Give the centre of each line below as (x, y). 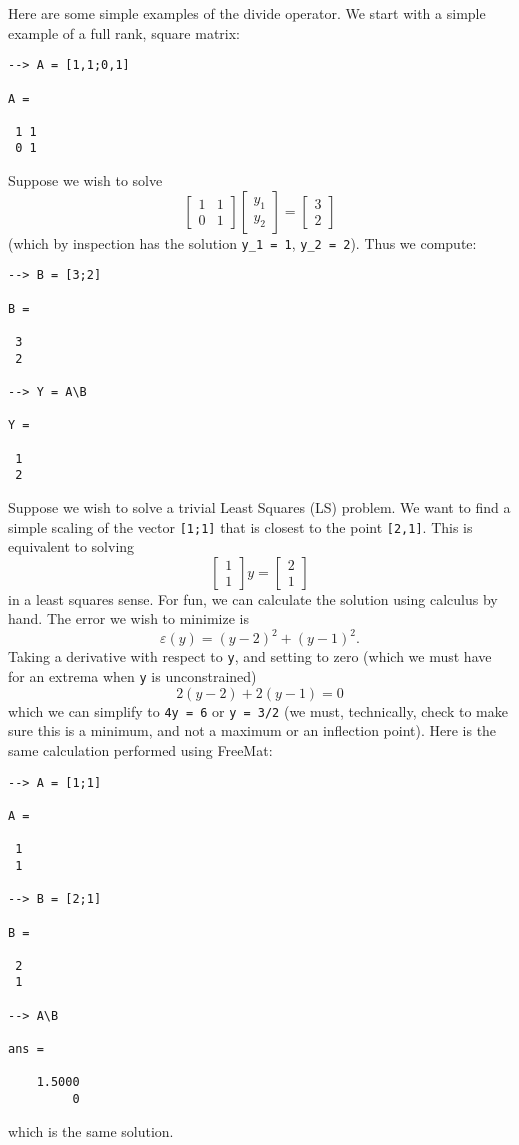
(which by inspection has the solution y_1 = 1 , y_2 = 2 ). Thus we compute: (242, 242)
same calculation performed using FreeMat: (140, 750)
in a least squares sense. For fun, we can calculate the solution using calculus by (253, 598)
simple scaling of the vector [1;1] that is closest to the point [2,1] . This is (240, 526)
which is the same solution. (91, 1130)
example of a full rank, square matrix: (124, 32)
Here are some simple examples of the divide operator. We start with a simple (247, 13)
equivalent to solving (71, 546)
